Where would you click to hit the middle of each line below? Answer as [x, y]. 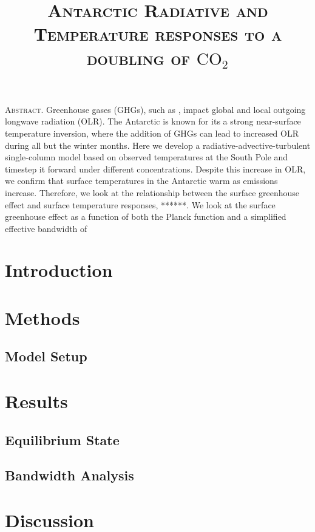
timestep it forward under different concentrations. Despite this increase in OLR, [155, 169]
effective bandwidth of [46, 228]
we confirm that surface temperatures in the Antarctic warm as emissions [141, 181]
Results [36, 401]
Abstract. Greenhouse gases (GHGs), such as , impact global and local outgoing [155, 109]
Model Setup [46, 356]
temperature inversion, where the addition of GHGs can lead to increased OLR [152, 133]
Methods [42, 317]
